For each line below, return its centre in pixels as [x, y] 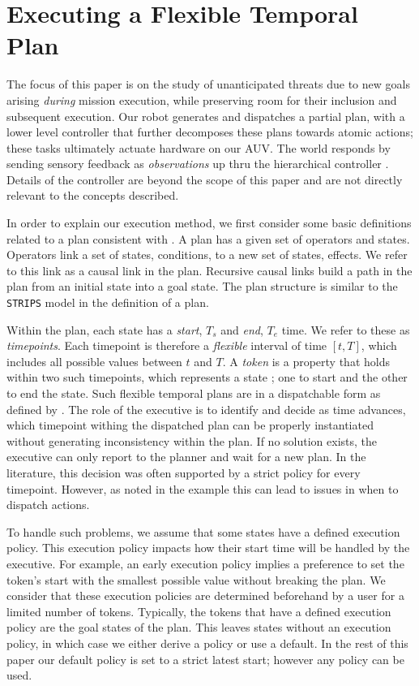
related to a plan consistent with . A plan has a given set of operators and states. [208, 238]
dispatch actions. [48, 505]
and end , [242, 329]
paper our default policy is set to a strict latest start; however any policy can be [205, 659]
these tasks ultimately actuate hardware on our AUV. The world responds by [199, 147]
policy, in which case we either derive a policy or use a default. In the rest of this [207, 643]
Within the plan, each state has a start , [105, 329]
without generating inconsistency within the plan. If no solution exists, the [192, 440]
